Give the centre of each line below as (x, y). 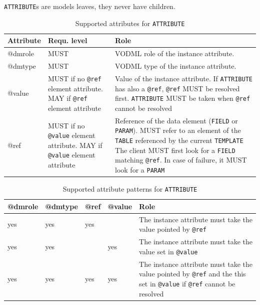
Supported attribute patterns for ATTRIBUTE (130, 189)
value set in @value (168, 251)
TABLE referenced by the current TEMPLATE (179, 140)
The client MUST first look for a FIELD (175, 150)
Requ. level (67, 40)
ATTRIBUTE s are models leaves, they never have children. (90, 6)
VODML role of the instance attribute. (175, 53)
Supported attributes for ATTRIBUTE (130, 23)
